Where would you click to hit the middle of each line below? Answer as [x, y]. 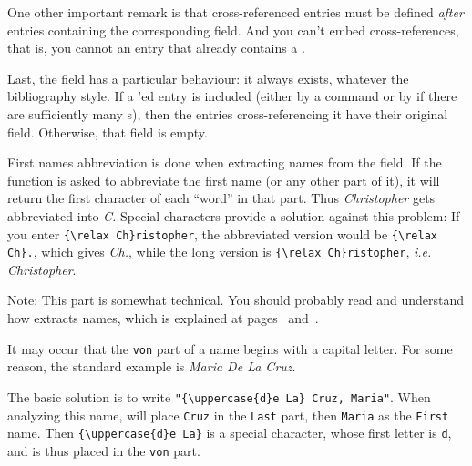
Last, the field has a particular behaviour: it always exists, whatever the [208, 78]
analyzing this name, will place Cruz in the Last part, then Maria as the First [228, 415]
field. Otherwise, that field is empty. [108, 132]
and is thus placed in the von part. [104, 450]
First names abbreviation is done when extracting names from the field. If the [225, 162]
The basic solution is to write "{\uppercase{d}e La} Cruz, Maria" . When [219, 396]
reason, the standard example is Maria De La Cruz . [152, 366]
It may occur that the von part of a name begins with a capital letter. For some [230, 348]
